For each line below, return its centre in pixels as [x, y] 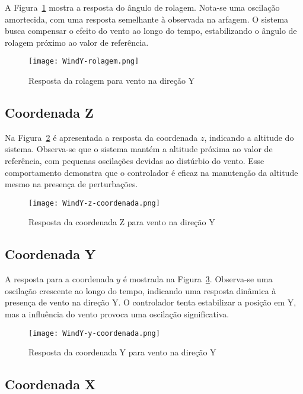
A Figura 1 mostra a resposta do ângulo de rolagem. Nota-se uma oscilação [142, 7]
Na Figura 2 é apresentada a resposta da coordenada [101, 137]
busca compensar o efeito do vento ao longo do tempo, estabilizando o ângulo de [151, 31]
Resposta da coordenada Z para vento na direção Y [122, 222]
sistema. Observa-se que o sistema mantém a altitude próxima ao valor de [139, 149]
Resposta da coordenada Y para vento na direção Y [122, 352]
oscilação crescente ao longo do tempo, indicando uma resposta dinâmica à [141, 290]
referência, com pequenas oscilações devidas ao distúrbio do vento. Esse [135, 161]
